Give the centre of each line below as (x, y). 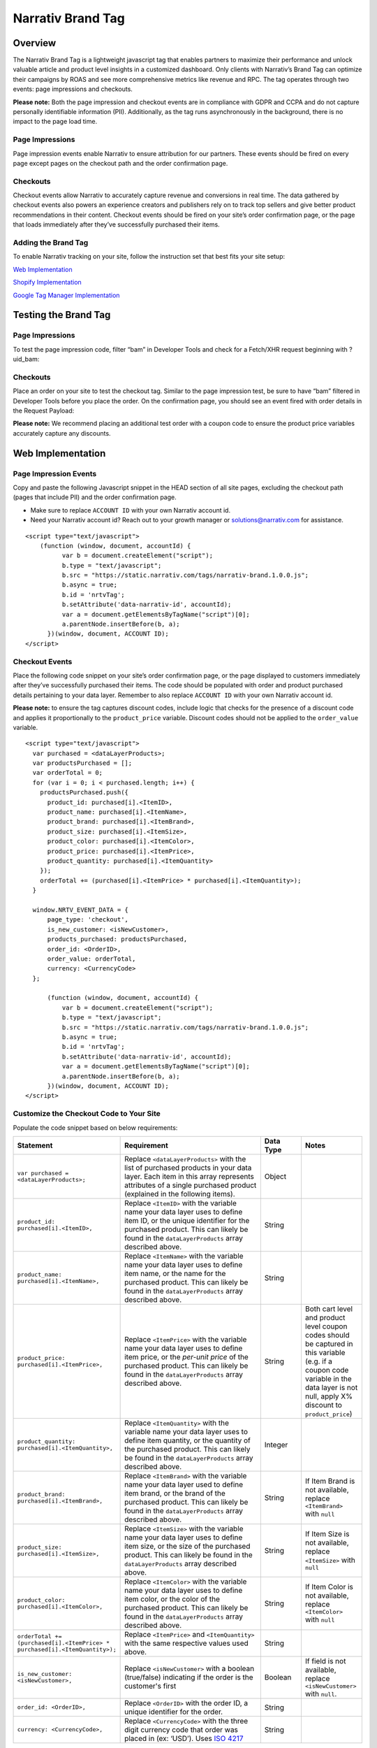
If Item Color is (329, 1587)
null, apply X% (328, 1396)
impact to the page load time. (55, 122)
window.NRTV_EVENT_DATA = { (81, 910)
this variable (325, 1352)
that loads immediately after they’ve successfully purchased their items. (116, 224)
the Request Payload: (44, 411)
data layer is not (331, 1387)
